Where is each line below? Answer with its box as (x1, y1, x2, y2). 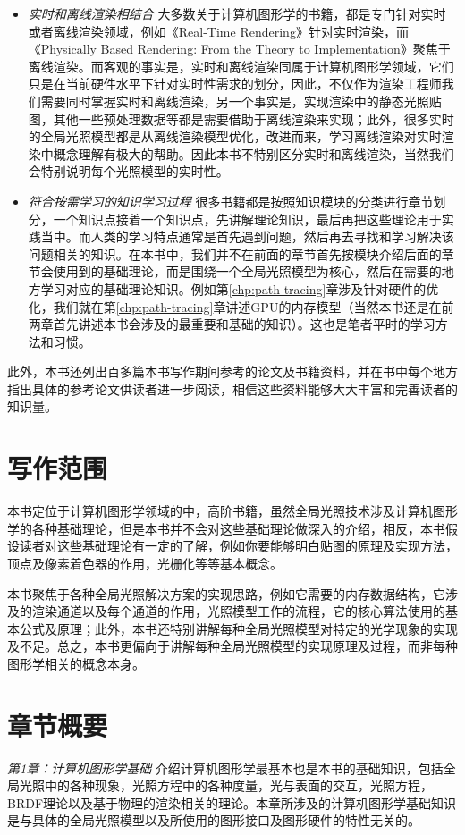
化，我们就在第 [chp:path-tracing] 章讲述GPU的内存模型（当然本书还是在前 (28, 297, 454, 316)
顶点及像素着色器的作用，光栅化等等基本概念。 (7, 553, 283, 572)
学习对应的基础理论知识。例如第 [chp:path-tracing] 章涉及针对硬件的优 (40, 279, 439, 298)
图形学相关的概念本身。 (7, 654, 145, 672)
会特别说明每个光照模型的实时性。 (28, 162, 229, 181)
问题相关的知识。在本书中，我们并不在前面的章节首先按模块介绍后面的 (28, 244, 442, 263)
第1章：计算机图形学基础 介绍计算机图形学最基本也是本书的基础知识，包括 (7, 758, 444, 777)
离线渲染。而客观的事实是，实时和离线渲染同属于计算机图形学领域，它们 (28, 56, 454, 75)
